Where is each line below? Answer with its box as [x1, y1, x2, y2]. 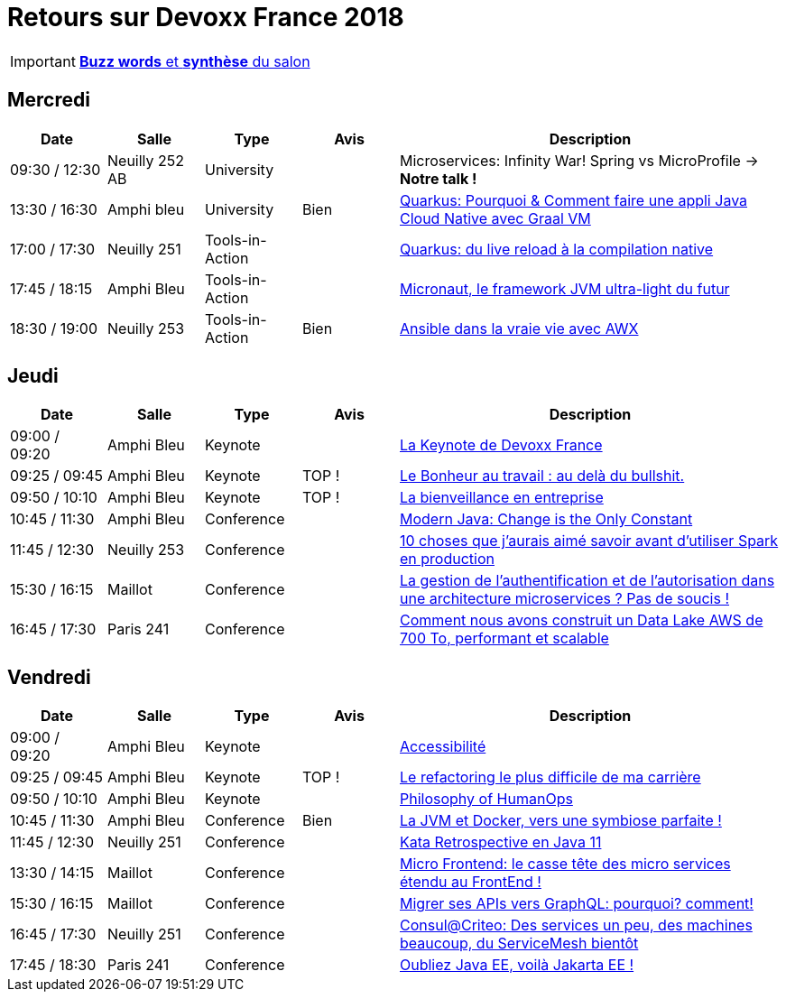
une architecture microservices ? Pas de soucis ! [400, 589, 730, 608]
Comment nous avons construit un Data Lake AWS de [400, 611, 763, 630]
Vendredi [7, 665, 91, 689]
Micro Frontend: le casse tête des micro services [400, 855, 731, 874]
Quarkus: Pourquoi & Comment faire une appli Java [400, 190, 748, 209]
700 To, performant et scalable [400, 629, 609, 648]
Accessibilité [400, 737, 486, 756]
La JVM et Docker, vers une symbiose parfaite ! [400, 811, 722, 830]
